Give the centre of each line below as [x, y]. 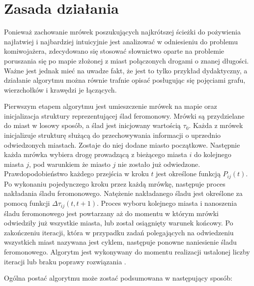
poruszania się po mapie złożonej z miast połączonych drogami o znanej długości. [127, 60]
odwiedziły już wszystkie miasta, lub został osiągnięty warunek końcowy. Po [119, 223]
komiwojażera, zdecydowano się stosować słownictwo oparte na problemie [114, 51]
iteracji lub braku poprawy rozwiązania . [65, 261]
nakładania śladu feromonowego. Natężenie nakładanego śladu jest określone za [123, 193]
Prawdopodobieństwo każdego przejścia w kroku [76, 174]
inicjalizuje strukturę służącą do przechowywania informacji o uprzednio [113, 135]
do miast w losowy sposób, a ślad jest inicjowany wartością [92, 125]
